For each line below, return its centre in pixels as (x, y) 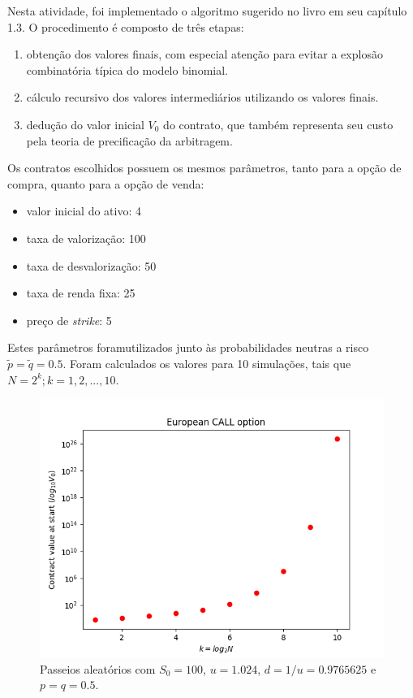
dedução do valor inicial (85, 124)
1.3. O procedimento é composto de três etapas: (126, 26)
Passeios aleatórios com (98, 668)
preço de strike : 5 (69, 320)
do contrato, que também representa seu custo (278, 124)
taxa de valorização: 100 (86, 238)
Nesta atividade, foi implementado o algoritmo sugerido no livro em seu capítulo (207, 11)
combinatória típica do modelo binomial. (127, 69)
